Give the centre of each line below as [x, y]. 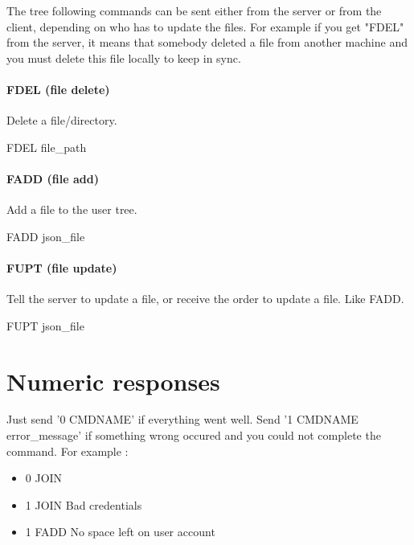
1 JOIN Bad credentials [84, 504]
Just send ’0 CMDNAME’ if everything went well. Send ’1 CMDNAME [182, 419]
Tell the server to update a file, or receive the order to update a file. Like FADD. [205, 299]
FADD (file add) [53, 178]
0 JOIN [44, 478]
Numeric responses [113, 381]
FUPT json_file [45, 325]
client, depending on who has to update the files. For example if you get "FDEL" [205, 26]
